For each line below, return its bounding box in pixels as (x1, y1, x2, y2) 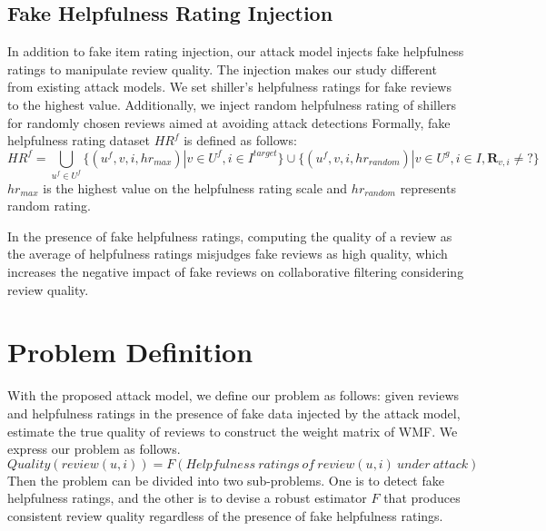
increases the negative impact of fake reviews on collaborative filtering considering (7, 262, 464, 281)
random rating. (7, 196, 91, 215)
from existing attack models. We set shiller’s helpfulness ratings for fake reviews (7, 77, 452, 96)
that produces (383, 488, 461, 507)
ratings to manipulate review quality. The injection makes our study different (7, 59, 437, 78)
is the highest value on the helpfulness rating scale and (43, 178, 348, 197)
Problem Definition (7, 333, 253, 370)
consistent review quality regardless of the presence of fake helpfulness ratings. (7, 506, 443, 525)
